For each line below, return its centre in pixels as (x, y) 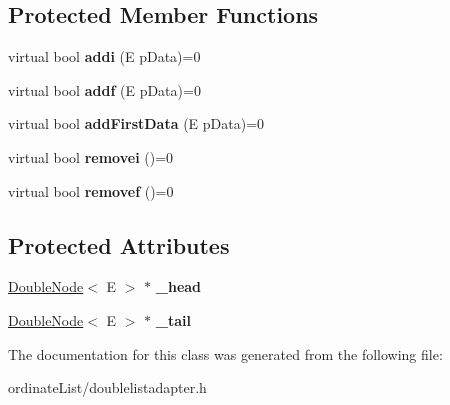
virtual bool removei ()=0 (91, 156)
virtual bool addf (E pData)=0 (104, 89)
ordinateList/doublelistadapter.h (107, 387)
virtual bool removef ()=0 (91, 190)
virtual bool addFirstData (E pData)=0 (136, 123)
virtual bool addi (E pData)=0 (104, 56)
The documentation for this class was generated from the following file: (225, 353)
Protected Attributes (119, 244)
